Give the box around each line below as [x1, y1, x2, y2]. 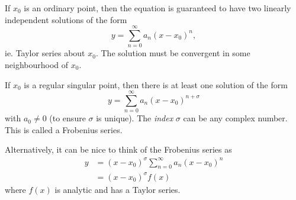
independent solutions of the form [5, 13, 127, 25]
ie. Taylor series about [5, 47, 85, 59]
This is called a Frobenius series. [5, 123, 123, 136]
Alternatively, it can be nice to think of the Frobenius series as [5, 143, 232, 156]
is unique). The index [96, 112, 173, 124]
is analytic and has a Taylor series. [54, 183, 181, 195]
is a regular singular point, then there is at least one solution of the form [24, 78, 288, 91]
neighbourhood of [5, 58, 69, 70]
